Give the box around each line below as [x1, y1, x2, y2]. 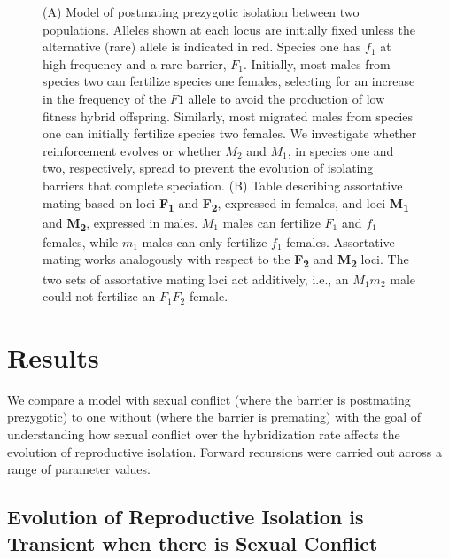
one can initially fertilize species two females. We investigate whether [43, 124, 417, 143]
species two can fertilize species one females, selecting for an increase [43, 72, 415, 90]
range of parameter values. [7, 460, 151, 478]
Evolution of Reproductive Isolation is [7, 503, 364, 531]
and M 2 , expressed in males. [43, 213, 198, 234]
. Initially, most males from [243, 54, 391, 73]
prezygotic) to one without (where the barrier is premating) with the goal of [7, 407, 421, 426]
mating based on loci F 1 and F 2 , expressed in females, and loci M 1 [43, 193, 409, 214]
